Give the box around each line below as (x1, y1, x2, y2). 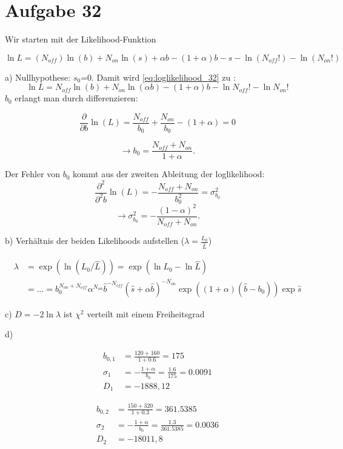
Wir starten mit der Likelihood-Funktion (5, 33, 156, 46)
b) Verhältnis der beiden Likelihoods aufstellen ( (5, 234, 185, 247)
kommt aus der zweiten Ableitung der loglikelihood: (73, 167, 265, 180)
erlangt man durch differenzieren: (15, 92, 138, 104)
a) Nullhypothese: (5, 70, 71, 83)
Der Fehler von (5, 167, 61, 180)
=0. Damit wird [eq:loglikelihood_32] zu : (81, 70, 236, 83)
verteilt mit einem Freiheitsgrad (87, 307, 205, 320)
